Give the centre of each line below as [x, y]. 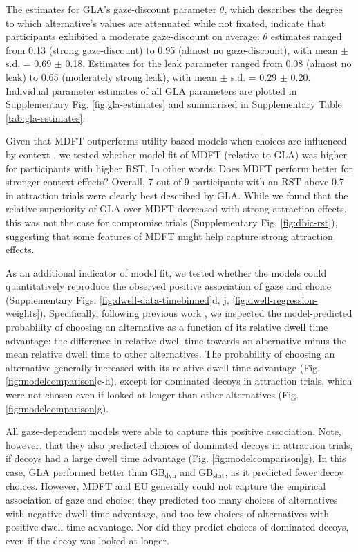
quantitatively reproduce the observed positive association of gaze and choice [168, 286]
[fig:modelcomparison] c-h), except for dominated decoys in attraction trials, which [179, 381]
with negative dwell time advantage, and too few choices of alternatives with [167, 513]
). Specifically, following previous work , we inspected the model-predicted [196, 313]
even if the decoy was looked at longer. [87, 540]
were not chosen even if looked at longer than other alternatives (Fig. [152, 395]
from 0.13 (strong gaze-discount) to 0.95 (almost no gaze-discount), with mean [172, 49]
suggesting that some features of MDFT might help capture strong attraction [169, 236]
